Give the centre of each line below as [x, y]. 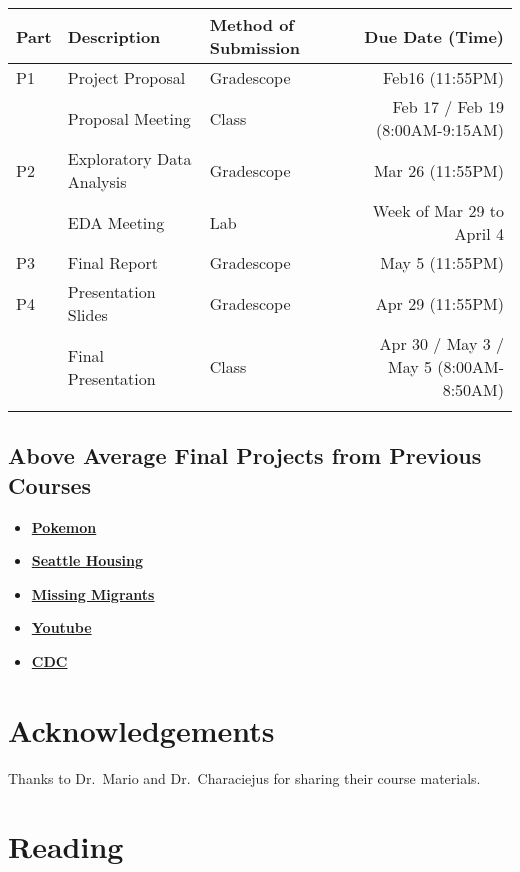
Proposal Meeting [129, 118]
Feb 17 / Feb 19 [448, 106]
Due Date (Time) [434, 36]
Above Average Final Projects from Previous [245, 455]
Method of [251, 24]
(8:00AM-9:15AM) [439, 129]
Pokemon [64, 526]
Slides [87, 314]
